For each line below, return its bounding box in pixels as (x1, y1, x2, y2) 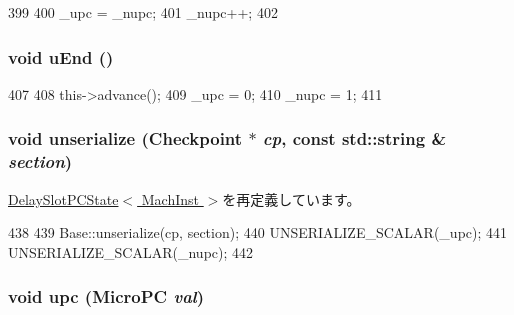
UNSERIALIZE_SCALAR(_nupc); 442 (8, 241, 254, 262)
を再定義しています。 (222, 188, 361, 209)
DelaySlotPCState (8, 188, 119, 209)
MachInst (141, 188, 200, 209)
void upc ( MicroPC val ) (8, 284, 205, 309)
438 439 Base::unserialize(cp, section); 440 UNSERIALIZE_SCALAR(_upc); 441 (8, 222, 508, 243)
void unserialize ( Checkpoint (8, 126, 243, 151)
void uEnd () (8, 44, 114, 69)
